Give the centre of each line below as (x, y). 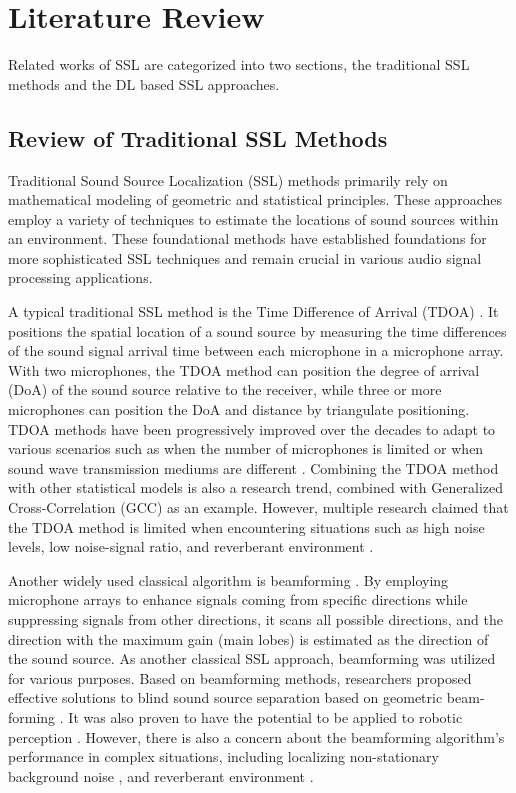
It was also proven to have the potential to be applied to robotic (265, 716)
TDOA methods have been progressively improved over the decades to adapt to (252, 428)
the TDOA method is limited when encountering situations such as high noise (246, 526)
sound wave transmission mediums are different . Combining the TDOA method (253, 467)
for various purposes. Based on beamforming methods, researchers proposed (240, 677)
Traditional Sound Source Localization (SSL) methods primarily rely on (228, 179)
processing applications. (80, 277)
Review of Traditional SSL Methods (198, 137)
